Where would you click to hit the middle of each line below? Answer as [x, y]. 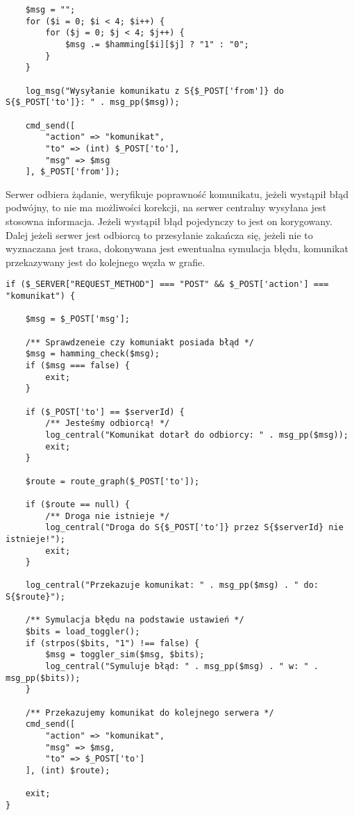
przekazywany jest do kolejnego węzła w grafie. [106, 262]
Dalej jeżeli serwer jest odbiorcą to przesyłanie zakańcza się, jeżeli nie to [159, 234]
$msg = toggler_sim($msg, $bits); [125, 655]
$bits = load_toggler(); [83, 632]
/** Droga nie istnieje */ [108, 516]
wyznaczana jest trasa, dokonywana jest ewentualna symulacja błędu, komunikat [177, 248]
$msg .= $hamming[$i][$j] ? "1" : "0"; [157, 44]
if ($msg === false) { [77, 365]
